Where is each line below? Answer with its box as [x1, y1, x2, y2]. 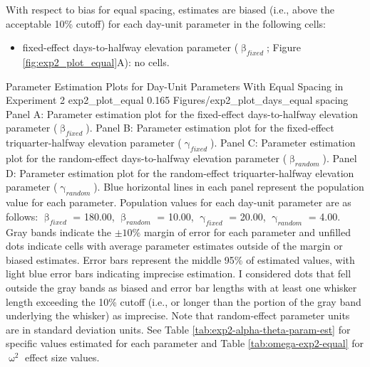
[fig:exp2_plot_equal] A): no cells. [22, 54, 170, 69]
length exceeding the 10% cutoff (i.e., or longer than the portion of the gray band [6, 294, 361, 309]
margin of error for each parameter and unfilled [143, 224, 351, 239]
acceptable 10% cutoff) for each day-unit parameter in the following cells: [6, 16, 326, 31]
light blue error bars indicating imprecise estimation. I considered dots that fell [6, 266, 351, 281]
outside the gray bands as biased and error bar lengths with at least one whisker [6, 280, 357, 294]
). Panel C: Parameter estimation [210, 135, 356, 150]
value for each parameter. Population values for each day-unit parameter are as [6, 195, 351, 210]
